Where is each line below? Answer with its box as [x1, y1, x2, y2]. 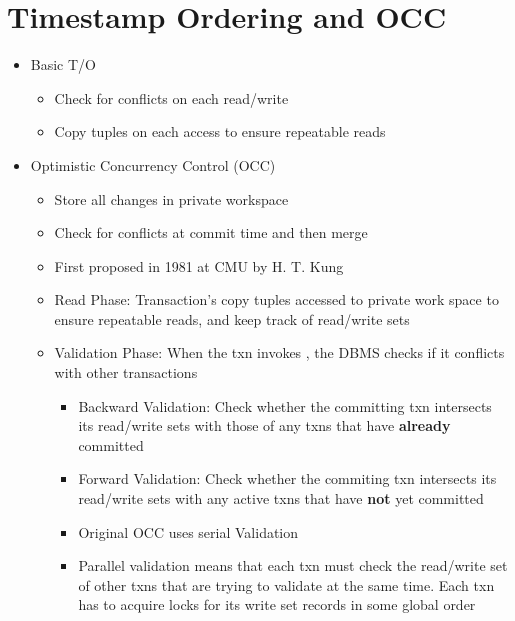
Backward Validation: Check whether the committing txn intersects [78, 395, 492, 416]
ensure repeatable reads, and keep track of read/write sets [54, 308, 410, 329]
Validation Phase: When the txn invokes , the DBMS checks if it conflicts [54, 342, 505, 363]
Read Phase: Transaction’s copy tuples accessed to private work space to [54, 289, 499, 310]
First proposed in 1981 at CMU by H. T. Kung [54, 255, 344, 276]
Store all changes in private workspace [54, 188, 289, 209]
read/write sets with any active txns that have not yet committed [78, 488, 484, 509]
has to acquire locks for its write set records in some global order [78, 594, 476, 615]
